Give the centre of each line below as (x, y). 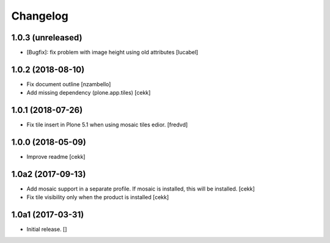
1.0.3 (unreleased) (47, 38)
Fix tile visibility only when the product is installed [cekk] (98, 197)
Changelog (40, 16)
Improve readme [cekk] (56, 157)
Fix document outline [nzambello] (69, 84)
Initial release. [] (47, 230)
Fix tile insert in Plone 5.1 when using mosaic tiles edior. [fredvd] (107, 125)
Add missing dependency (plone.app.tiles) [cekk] (89, 93)
